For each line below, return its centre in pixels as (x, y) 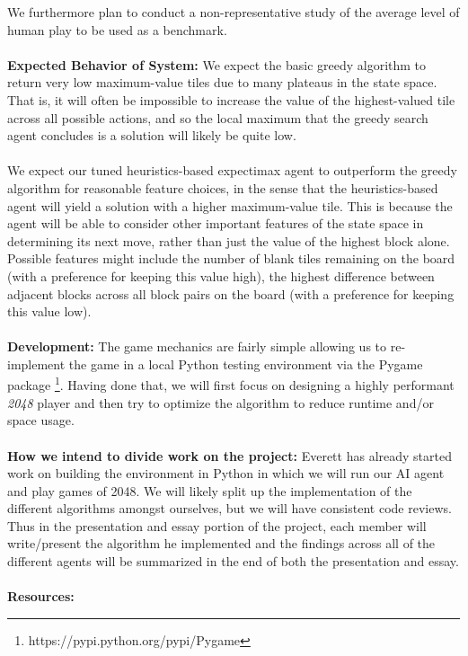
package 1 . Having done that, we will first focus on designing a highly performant (231, 384)
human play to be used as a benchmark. (117, 29)
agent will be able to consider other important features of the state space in (216, 223)
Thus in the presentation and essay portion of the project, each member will (217, 525)
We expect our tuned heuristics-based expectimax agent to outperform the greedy (232, 170)
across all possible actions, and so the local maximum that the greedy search (218, 117)
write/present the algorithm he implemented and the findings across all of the (221, 543)
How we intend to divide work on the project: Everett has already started (230, 455)
